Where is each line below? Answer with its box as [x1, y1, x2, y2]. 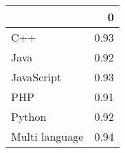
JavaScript [11, 69, 62, 85]
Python [11, 109, 47, 124]
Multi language [11, 128, 84, 144]
